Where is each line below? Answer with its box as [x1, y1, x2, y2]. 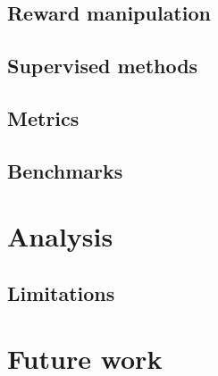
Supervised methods [7, 52, 198, 79]
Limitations [7, 279, 115, 306]
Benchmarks [7, 156, 123, 184]
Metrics [7, 104, 80, 131]
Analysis [7, 218, 113, 255]
